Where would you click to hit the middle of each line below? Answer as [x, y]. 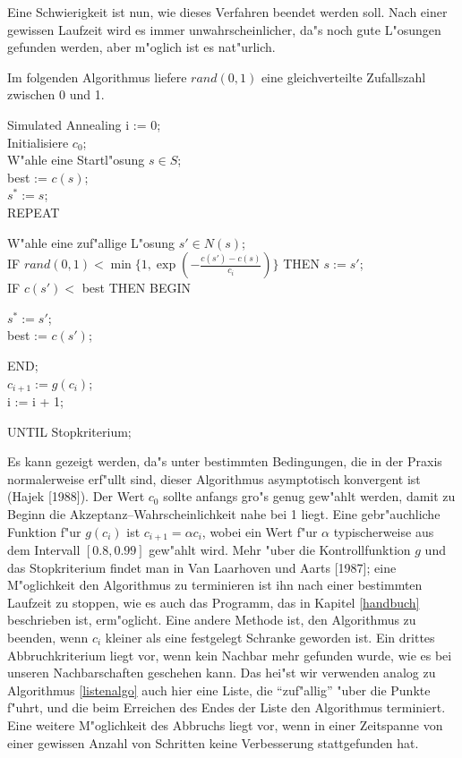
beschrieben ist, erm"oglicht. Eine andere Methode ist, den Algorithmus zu [212, 620]
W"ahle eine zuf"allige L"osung [91, 242]
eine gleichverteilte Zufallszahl [343, 77]
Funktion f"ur [44, 531]
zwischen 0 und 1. [56, 94]
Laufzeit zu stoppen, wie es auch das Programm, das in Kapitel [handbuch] [214, 602]
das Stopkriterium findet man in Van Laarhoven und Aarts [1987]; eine [202, 567]
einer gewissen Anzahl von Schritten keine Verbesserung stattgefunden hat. [213, 742]
